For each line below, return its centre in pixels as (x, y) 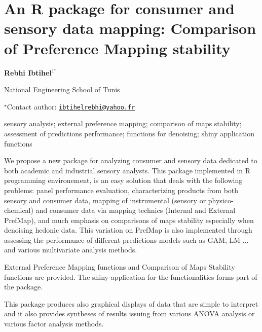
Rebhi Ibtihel (28, 72)
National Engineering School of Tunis (62, 89)
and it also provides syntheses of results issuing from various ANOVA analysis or (129, 313)
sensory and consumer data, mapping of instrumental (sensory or (105, 200)
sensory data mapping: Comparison (130, 28)
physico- (221, 200)
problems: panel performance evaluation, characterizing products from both (121, 190)
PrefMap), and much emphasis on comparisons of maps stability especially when (129, 220)
